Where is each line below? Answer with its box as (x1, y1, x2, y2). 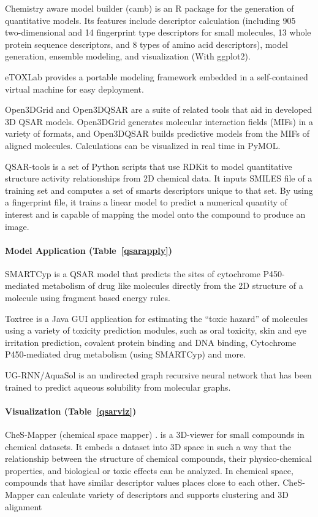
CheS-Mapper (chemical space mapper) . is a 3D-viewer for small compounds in (5, 428, 305, 441)
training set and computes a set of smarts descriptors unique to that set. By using (5, 183, 313, 196)
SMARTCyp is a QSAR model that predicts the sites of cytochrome (5, 267, 260, 280)
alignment (5, 500, 42, 513)
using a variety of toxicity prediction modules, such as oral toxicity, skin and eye (5, 324, 307, 337)
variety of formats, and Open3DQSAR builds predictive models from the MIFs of (5, 127, 309, 140)
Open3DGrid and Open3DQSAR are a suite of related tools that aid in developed (5, 103, 312, 116)
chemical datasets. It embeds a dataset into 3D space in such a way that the (5, 440, 292, 453)
